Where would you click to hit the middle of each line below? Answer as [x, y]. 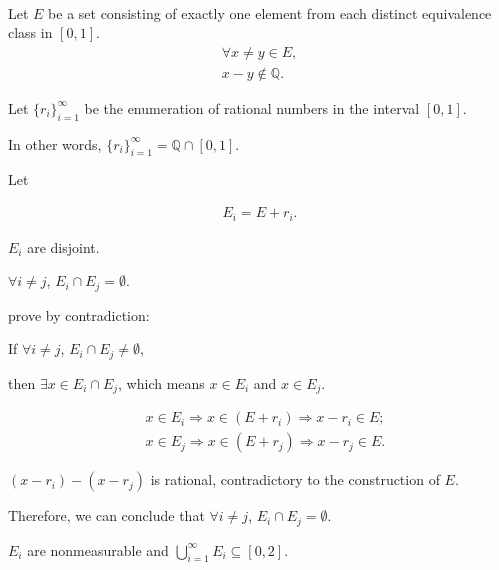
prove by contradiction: [79, 314]
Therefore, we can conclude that [106, 515]
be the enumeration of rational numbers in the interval [252, 107]
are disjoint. [63, 246]
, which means [161, 382]
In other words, [55, 143]
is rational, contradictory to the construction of [295, 479]
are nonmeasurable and [98, 549]
